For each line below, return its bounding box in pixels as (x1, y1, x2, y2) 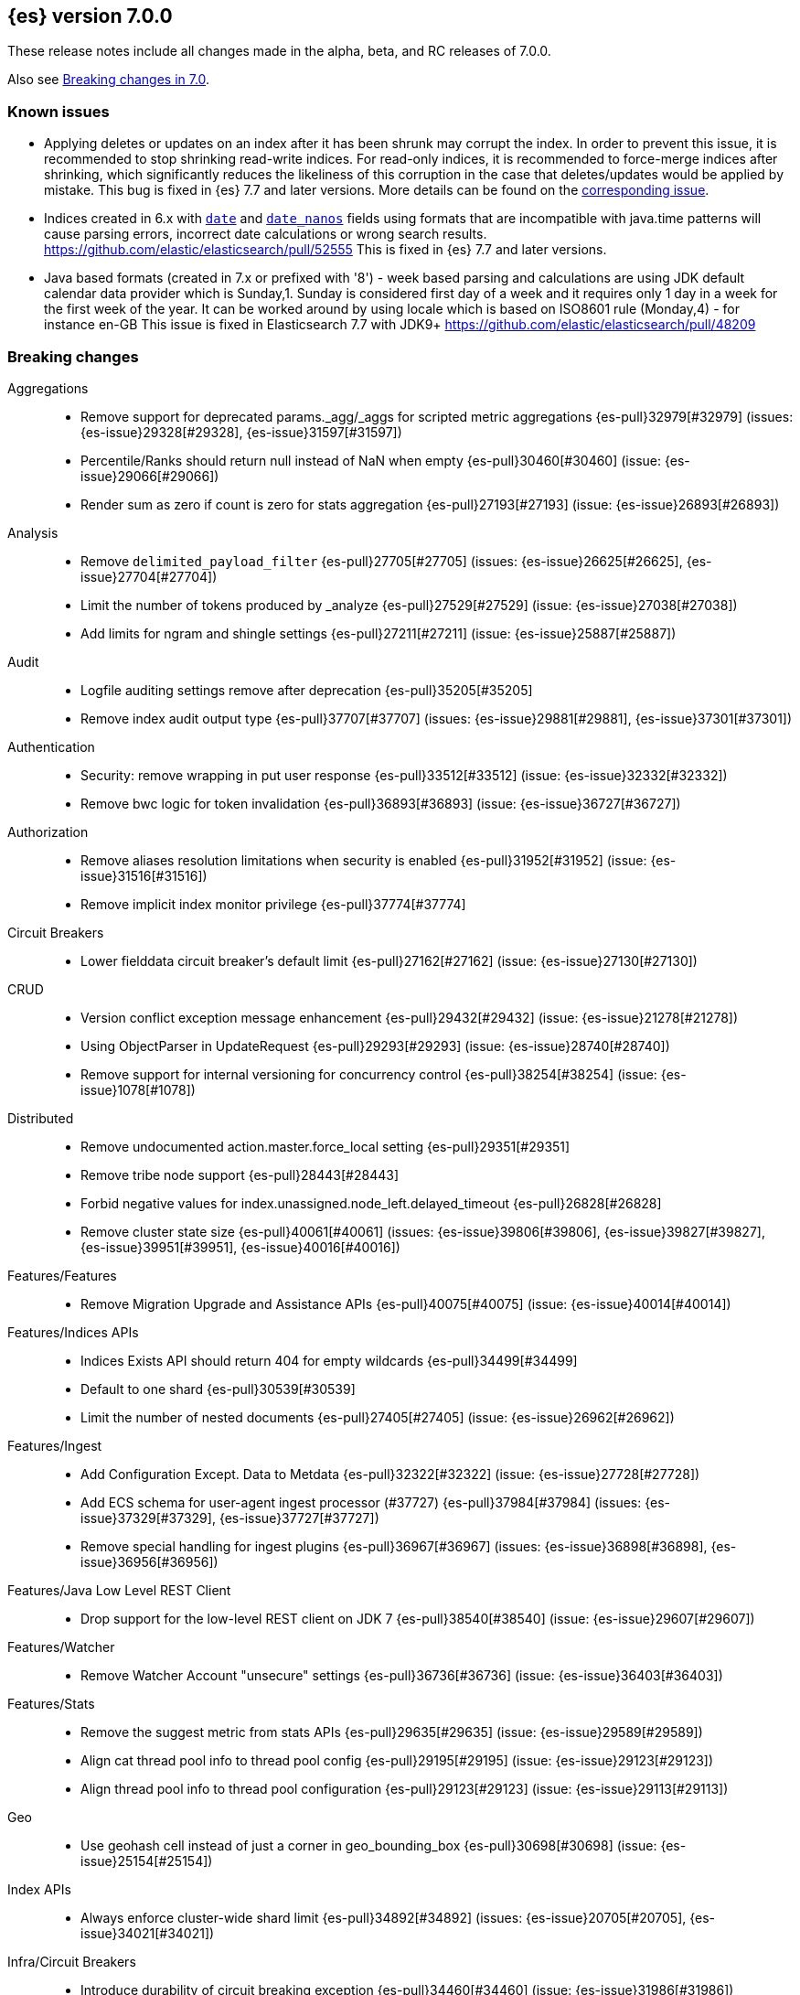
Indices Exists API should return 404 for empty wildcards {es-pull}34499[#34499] (80, 1352, 578, 1368)
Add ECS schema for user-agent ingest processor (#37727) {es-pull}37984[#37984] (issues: (80, 1494, 642, 1510)
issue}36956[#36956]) (80, 1553, 219, 1570)
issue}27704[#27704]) (80, 568, 218, 585)
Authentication (7, 738, 95, 755)
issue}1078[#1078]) (80, 1081, 196, 1098)
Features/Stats (7, 1695, 95, 1711)
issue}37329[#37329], (80, 1509, 216, 1526)
